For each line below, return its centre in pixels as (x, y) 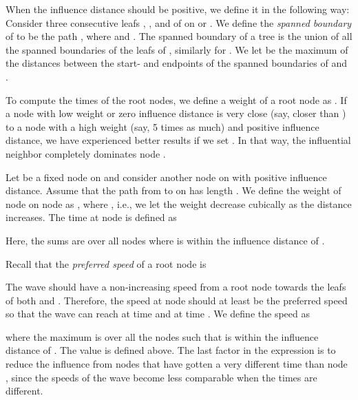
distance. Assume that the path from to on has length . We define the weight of (173, 190)
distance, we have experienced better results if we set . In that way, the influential (178, 140)
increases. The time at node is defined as (91, 217)
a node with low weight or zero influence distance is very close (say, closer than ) (176, 113)
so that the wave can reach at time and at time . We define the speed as (158, 314)
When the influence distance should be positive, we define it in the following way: (178, 9)
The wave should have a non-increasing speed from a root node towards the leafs (176, 287)
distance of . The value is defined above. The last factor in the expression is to (171, 350)
